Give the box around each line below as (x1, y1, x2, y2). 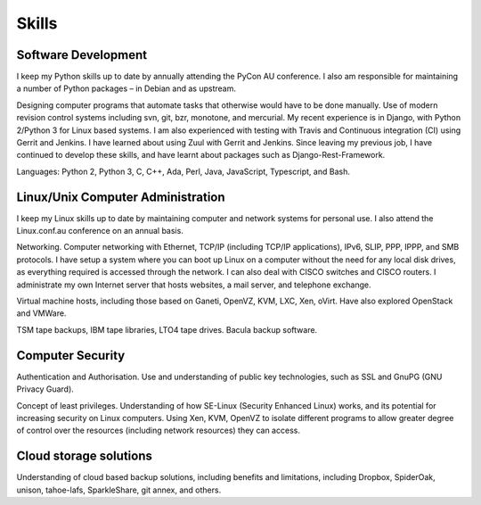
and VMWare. (16, 308, 67, 319)
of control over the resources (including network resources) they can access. (16, 425, 300, 436)
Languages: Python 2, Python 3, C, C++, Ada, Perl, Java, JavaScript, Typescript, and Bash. (16, 166, 351, 177)
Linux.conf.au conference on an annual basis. (16, 226, 184, 236)
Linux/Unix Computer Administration (16, 189, 226, 204)
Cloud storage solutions (16, 449, 153, 464)
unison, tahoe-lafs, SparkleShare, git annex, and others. (16, 484, 222, 495)
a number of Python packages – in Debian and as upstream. (16, 83, 236, 94)
